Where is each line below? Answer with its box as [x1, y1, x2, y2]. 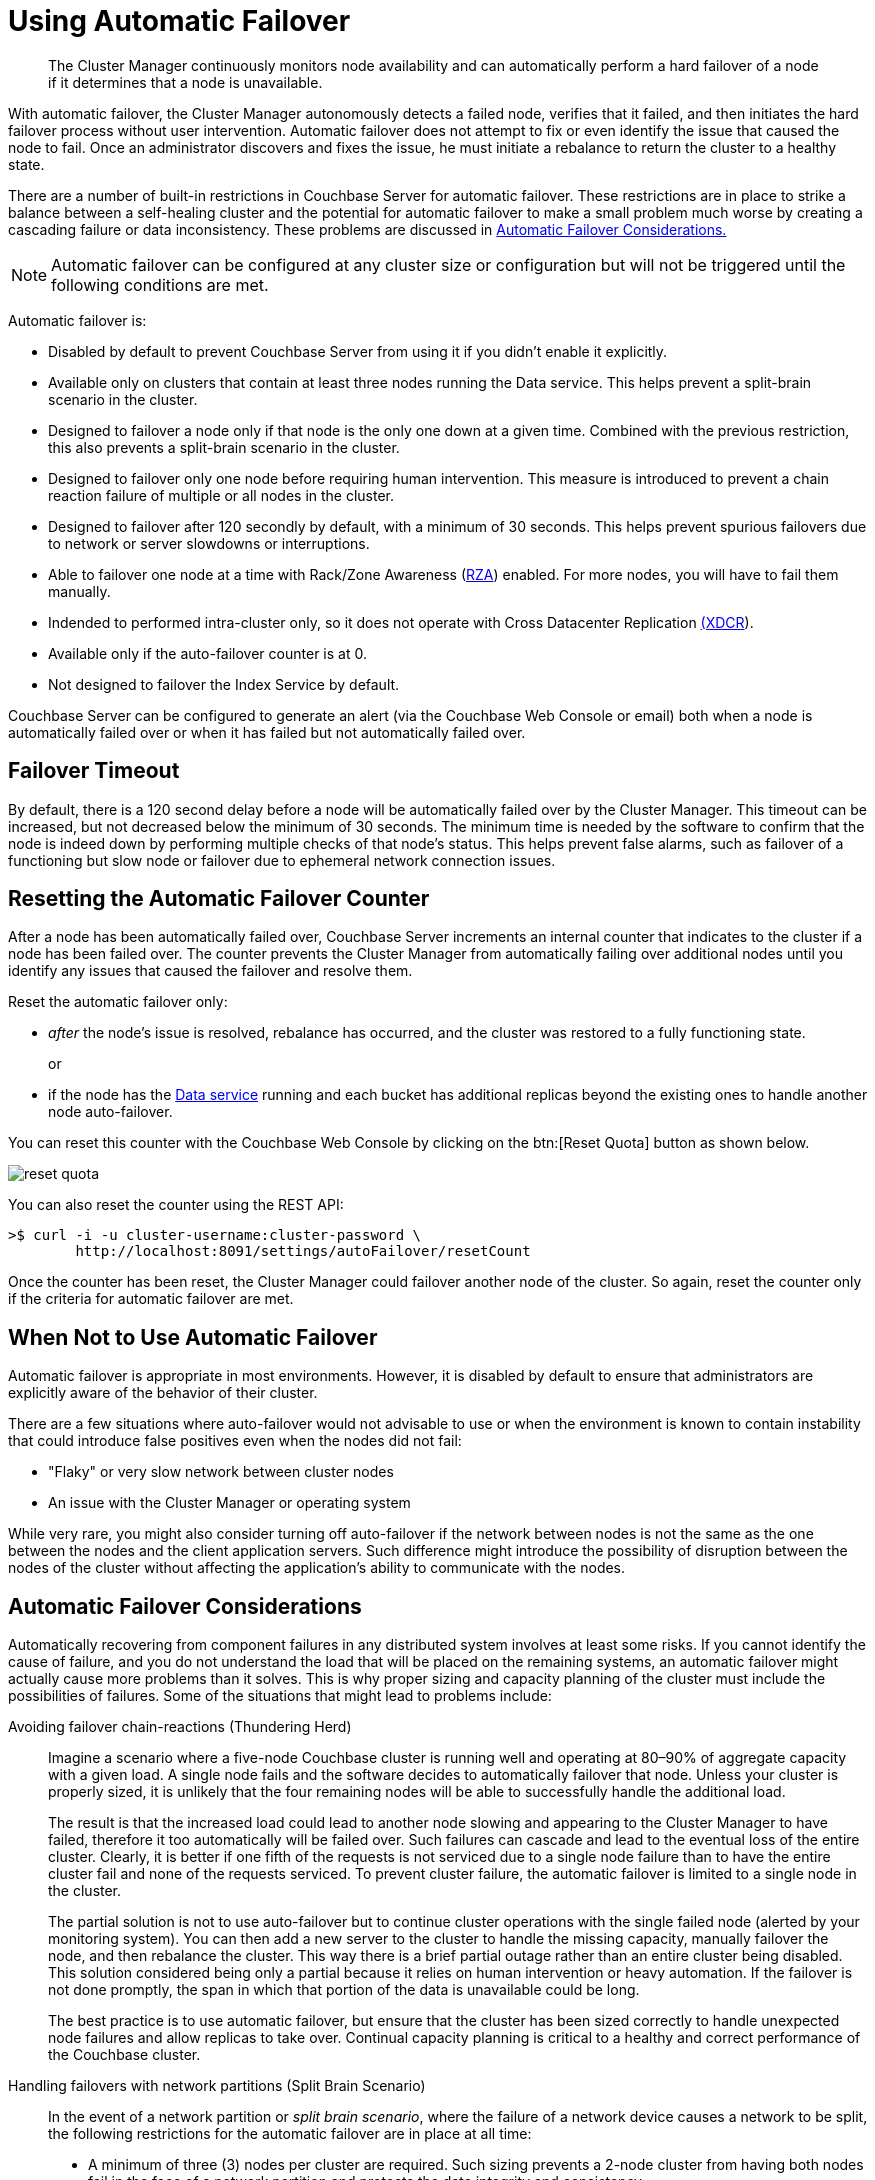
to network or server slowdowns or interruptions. [48, 534, 370, 552]
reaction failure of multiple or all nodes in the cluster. [48, 486, 395, 504]
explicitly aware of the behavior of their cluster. [8, 1384, 318, 1402]
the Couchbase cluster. [48, 2046, 201, 2064]
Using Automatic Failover [8, 4, 351, 38]
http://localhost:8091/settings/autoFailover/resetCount [75, 1243, 531, 1260]
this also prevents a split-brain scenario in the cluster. [48, 438, 400, 456]
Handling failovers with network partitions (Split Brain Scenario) [8, 2077, 426, 2095]
